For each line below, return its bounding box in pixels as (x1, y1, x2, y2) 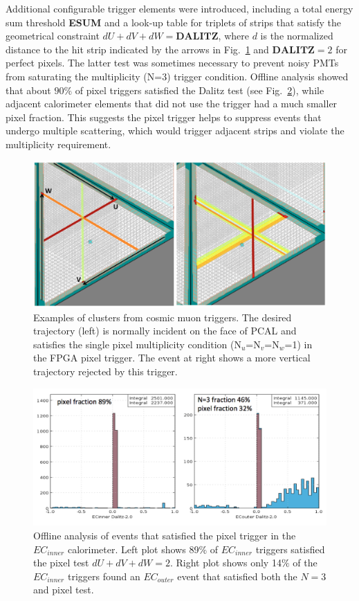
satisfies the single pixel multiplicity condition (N (33, 337, 241, 351)
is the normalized (260, 28, 333, 43)
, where (218, 28, 249, 43)
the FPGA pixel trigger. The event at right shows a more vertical (33, 350, 311, 365)
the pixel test (33, 555, 89, 570)
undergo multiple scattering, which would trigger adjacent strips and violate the (6, 123, 344, 138)
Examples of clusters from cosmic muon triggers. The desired (33, 310, 292, 324)
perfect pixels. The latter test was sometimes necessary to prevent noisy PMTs (6, 55, 339, 70)
